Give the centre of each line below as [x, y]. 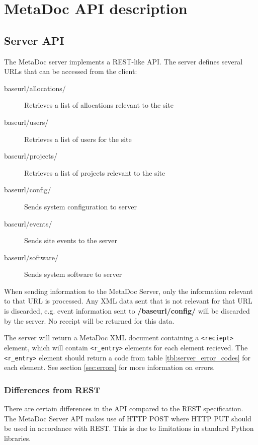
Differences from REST [52, 389]
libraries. [18, 438]
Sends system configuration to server [81, 206]
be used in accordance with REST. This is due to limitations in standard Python [129, 428]
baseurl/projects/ [31, 156]
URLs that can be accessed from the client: [71, 71]
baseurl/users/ [26, 122]
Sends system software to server [73, 274]
